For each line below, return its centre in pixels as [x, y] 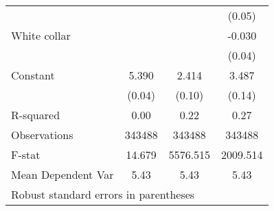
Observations [42, 135]
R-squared [36, 115]
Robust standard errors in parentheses [103, 194]
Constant [33, 75]
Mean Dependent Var [62, 174]
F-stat [26, 154]
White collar [41, 35]
